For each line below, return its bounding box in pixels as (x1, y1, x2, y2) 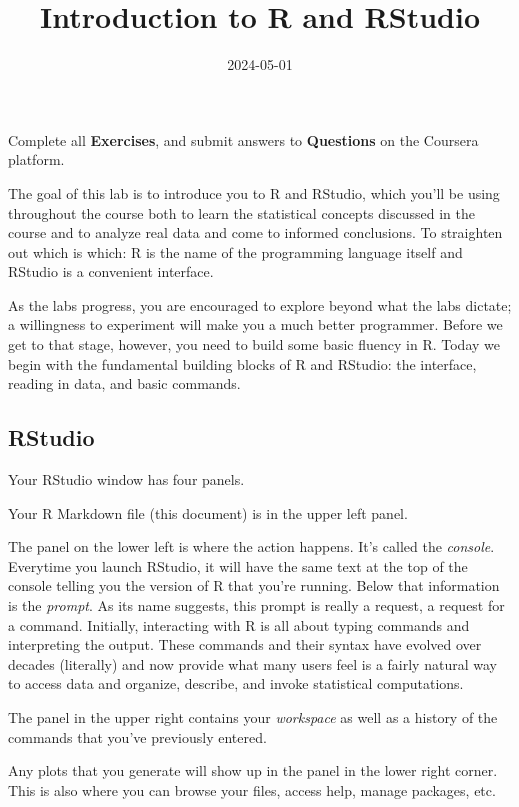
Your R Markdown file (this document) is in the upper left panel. (8, 502, 408, 523)
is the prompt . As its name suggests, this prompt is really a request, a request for (8, 595, 505, 616)
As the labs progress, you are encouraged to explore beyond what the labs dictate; (8, 294, 512, 315)
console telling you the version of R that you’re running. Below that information (8, 575, 500, 596)
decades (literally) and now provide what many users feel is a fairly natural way (8, 653, 497, 674)
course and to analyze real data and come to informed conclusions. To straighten (8, 222, 503, 243)
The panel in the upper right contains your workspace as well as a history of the (8, 706, 498, 727)
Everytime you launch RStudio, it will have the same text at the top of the (8, 555, 468, 576)
